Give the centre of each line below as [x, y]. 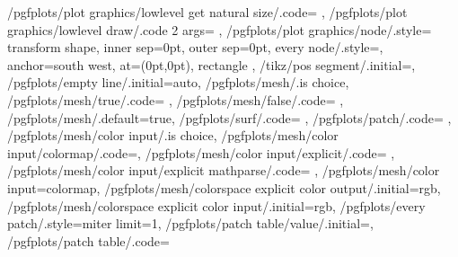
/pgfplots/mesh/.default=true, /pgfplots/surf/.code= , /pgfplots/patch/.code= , [229, 117]
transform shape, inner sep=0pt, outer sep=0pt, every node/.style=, [195, 47]
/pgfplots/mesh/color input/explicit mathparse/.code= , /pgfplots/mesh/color [224, 170]
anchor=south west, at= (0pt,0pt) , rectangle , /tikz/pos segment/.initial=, [211, 64]
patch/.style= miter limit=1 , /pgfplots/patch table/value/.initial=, [190, 223]
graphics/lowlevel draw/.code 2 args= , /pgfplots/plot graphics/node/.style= [220, 29]
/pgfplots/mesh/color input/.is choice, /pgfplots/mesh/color [173, 135]
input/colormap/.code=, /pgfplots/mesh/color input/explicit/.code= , [201, 152]
